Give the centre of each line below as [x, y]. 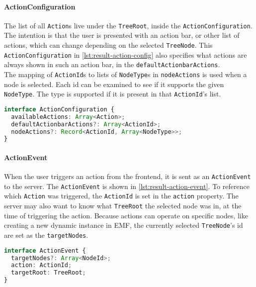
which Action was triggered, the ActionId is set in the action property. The [121, 196]
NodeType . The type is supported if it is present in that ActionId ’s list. [113, 94]
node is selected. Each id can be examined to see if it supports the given [114, 84]
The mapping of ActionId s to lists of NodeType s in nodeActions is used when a [126, 74]
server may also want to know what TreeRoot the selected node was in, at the [123, 206]
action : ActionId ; [42, 265]
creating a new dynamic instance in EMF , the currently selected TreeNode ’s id [124, 225]
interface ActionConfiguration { [59, 109]
